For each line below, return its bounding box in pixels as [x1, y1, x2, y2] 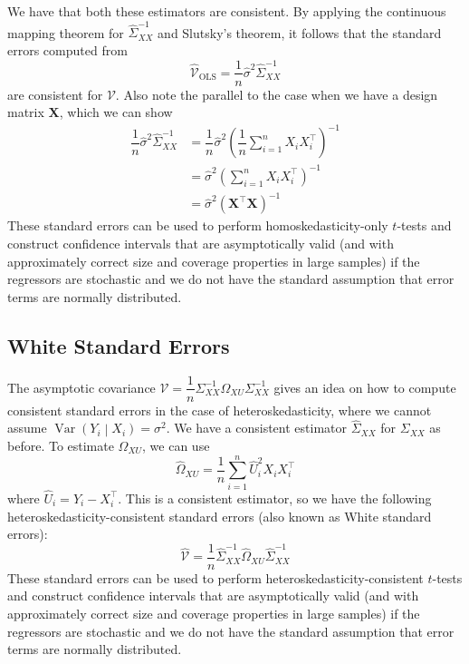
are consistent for [7, 84, 103, 103]
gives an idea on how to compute [273, 377, 456, 396]
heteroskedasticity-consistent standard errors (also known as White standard [7, 506, 432, 525]
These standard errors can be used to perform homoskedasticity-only [7, 216, 388, 235]
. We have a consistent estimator [166, 418, 347, 437]
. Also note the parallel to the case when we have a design [115, 84, 438, 103]
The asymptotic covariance [7, 377, 156, 396]
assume [7, 418, 47, 437]
